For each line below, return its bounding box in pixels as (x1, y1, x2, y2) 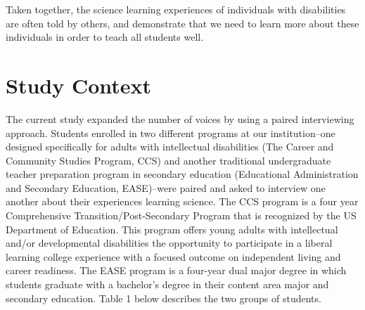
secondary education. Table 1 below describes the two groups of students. (6, 290, 321, 305)
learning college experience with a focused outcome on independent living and (6, 249, 341, 264)
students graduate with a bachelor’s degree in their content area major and (6, 277, 329, 292)
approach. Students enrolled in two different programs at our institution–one (6, 125, 335, 140)
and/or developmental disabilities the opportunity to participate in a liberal (6, 235, 333, 250)
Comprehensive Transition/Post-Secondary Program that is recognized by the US (6, 208, 357, 223)
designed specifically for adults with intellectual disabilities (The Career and (6, 139, 334, 154)
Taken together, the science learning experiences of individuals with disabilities (6, 2, 346, 16)
